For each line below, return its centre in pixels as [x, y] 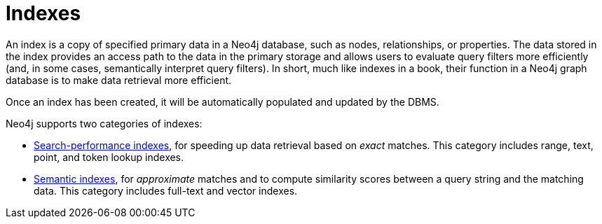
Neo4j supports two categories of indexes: [104, 123]
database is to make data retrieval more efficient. [119, 80]
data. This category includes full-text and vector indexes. [166, 190]
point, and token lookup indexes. [109, 157]
